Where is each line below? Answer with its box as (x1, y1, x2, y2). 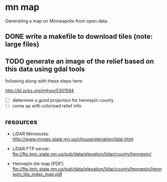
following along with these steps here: (5, 78, 83, 84)
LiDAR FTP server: (12, 146, 50, 152)
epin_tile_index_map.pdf (12, 171, 62, 178)
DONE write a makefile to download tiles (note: (5, 32, 153, 41)
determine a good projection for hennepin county (12, 97, 114, 103)
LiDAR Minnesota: (12, 131, 49, 137)
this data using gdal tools (5, 65, 85, 73)
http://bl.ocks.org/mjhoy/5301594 (5, 88, 74, 93)
